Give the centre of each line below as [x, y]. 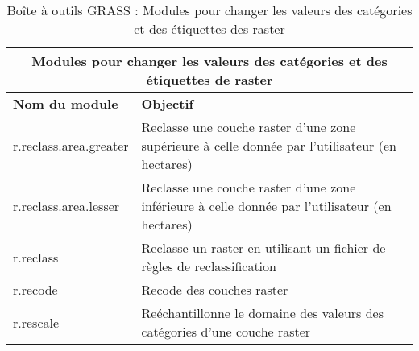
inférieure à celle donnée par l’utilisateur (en [266, 206]
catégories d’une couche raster [226, 331]
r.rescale [36, 322]
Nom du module [66, 103]
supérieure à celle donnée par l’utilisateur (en [269, 145]
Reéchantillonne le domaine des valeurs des [263, 313]
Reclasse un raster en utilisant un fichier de [263, 248]
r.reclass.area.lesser [66, 206]
